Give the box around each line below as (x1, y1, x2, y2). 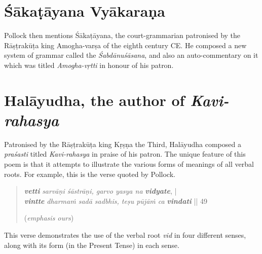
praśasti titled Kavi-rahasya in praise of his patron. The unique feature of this (4, 149, 246, 159)
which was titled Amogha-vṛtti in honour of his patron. (4, 59, 174, 70)
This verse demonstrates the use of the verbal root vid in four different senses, (4, 229, 246, 240)
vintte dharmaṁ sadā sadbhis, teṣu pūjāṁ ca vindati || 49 (24, 195, 207, 206)
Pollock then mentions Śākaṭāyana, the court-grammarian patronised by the (4, 30, 241, 41)
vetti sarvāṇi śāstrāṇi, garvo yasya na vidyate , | (24, 186, 177, 196)
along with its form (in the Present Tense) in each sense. (4, 239, 179, 250)
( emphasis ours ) (24, 212, 74, 223)
